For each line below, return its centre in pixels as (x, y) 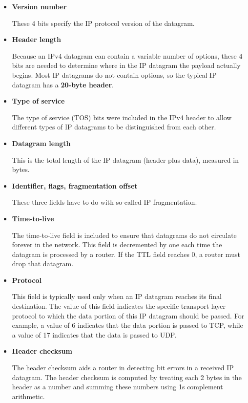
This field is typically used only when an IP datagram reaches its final (117, 296)
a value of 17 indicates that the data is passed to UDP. (94, 334)
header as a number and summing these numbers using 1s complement (117, 387)
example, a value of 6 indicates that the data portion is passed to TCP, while (127, 325)
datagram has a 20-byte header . (63, 84)
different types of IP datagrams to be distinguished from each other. (114, 127)
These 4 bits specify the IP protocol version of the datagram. (103, 23)
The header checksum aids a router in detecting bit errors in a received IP (123, 368)
